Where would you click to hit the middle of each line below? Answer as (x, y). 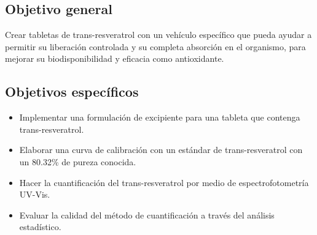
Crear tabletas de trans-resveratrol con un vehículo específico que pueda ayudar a (158, 35)
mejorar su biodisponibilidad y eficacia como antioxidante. (115, 58)
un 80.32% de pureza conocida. (78, 161)
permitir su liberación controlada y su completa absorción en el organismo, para (155, 46)
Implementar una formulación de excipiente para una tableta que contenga (160, 117)
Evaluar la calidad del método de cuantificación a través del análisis (147, 214)
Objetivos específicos (72, 91)
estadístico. (40, 227)
